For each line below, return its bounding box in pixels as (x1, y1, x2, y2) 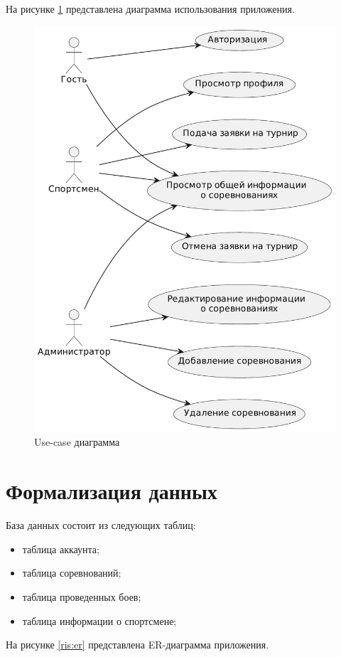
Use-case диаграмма (34, 434, 120, 449)
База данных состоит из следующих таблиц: (6, 518, 196, 533)
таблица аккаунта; (22, 541, 99, 556)
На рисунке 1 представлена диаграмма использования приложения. (6, 1, 295, 16)
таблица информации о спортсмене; (22, 613, 177, 628)
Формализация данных (6, 476, 217, 506)
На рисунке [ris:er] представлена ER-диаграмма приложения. (6, 637, 269, 652)
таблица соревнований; (22, 565, 121, 580)
